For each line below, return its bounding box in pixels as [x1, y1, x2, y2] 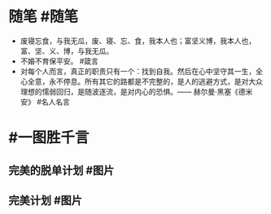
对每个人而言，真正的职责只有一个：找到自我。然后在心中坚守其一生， [20, 66, 256, 76]
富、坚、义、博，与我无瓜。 [20, 46, 114, 55]
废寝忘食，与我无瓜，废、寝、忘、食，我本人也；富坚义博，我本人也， [20, 36, 256, 46]
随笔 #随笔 [8, 7, 79, 26]
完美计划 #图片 [8, 193, 83, 207]
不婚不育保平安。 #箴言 [20, 56, 99, 66]
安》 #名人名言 [20, 97, 71, 107]
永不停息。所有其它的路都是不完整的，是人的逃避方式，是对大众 [48, 76, 263, 86]
